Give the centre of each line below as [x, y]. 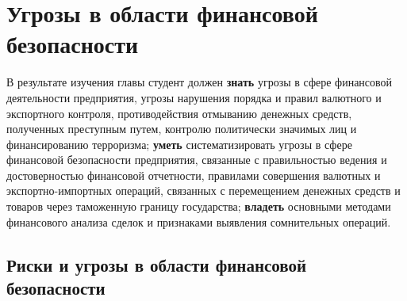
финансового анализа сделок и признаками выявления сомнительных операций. [199, 221]
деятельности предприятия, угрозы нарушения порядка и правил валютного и [194, 97]
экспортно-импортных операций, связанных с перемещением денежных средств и [203, 191]
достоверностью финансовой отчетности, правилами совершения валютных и [194, 175]
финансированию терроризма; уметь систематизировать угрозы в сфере [179, 144]
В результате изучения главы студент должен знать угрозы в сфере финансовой [200, 82]
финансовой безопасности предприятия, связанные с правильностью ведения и [197, 160]
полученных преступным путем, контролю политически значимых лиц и [182, 129]
